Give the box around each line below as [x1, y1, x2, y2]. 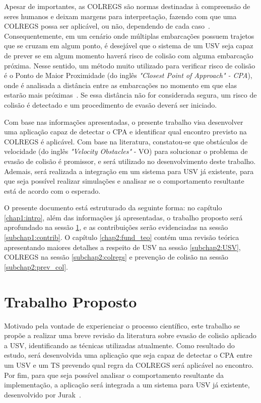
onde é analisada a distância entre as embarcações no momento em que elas [4, 79, 237, 90]
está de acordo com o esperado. [4, 185, 101, 196]
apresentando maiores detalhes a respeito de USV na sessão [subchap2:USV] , [4, 241, 241, 252]
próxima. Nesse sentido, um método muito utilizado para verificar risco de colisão [4, 60, 255, 70]
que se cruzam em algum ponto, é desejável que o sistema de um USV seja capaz [4, 40, 253, 51]
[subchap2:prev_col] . [4, 261, 68, 272]
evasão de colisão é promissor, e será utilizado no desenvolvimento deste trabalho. [4, 155, 256, 166]
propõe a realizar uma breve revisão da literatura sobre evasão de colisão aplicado [4, 330, 256, 341]
